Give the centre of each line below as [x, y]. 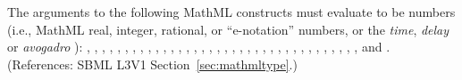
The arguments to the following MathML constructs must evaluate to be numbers [231, 12]
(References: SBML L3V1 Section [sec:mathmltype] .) [152, 64]
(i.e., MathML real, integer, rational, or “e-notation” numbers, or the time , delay [228, 29]
